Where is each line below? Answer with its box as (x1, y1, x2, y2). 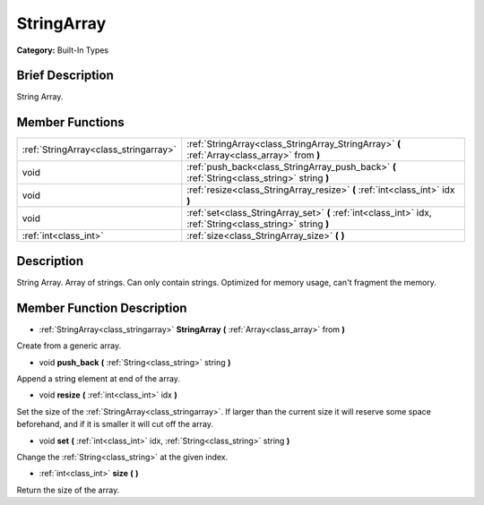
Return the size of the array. (16, 484, 120, 495)
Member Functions (16, 115, 125, 130)
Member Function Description (16, 300, 187, 315)
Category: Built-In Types (16, 45, 109, 56)
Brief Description (16, 68, 114, 83)
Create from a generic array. (16, 340, 122, 351)
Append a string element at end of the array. (16, 372, 181, 384)
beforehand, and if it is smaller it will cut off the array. (16, 419, 214, 430)
